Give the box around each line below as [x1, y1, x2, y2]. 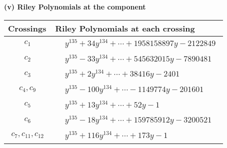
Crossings [8, 22, 46, 34]
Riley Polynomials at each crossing [55, 22, 195, 34]
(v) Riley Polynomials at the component [4, 1, 146, 11]
